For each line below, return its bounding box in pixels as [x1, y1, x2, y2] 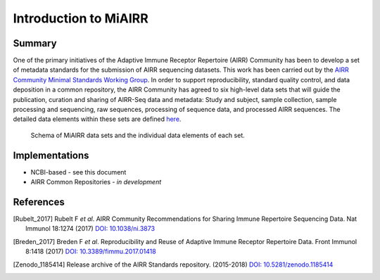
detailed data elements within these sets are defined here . [13, 115, 182, 123]
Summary [13, 37, 57, 49]
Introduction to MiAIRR [13, 11, 149, 26]
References [13, 196, 65, 208]
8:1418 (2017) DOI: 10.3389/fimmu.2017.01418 [25, 247, 156, 256]
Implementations [13, 149, 89, 161]
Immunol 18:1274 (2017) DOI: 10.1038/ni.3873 [25, 224, 155, 233]
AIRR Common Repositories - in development [30, 178, 162, 186]
